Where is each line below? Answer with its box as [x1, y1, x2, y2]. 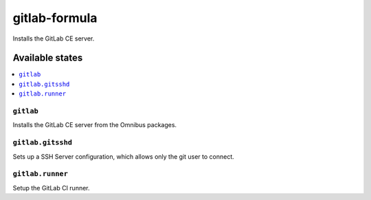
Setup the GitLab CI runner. [12, 184, 90, 192]
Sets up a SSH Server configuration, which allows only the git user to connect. [12, 152, 235, 161]
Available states [12, 52, 83, 64]
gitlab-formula [12, 10, 98, 25]
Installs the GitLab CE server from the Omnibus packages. [12, 121, 177, 129]
